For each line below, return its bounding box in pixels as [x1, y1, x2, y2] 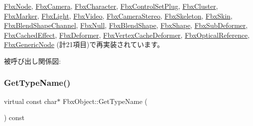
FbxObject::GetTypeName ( [62, 96, 148, 106]
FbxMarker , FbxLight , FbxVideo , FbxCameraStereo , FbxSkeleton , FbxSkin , [4, 10, 233, 21]
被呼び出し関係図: [4, 55, 61, 66]
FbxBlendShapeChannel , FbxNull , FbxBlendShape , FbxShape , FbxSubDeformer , [4, 20, 248, 30]
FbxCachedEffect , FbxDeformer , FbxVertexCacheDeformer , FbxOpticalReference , [4, 29, 250, 40]
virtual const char [4, 96, 57, 106]
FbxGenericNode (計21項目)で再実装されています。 [4, 39, 164, 50]
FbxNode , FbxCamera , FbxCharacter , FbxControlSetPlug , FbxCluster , [4, 1, 218, 11]
